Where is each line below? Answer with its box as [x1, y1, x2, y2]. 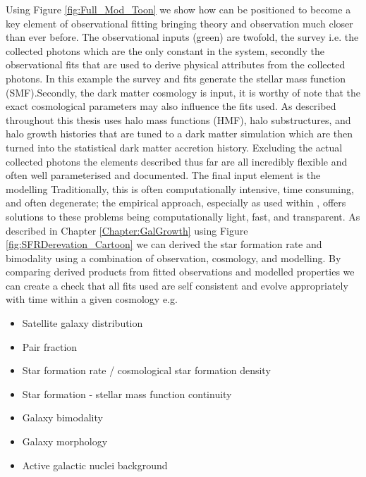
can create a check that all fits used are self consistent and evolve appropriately [6, 278, 348, 292]
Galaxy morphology [22, 434, 108, 449]
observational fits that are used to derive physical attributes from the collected [6, 57, 346, 72]
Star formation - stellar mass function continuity [22, 386, 232, 401]
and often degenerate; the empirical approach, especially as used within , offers [6, 195, 346, 210]
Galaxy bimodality [22, 410, 103, 425]
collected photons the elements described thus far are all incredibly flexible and [6, 154, 348, 168]
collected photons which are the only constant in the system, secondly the [6, 43, 324, 58]
